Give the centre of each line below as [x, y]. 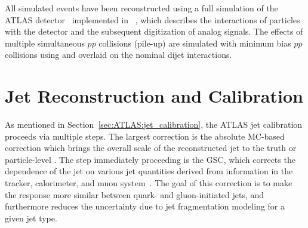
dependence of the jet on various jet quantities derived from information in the [149, 171]
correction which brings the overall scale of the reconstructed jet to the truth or [151, 148]
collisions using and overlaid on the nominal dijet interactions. [118, 55]
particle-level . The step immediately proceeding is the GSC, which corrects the [150, 159]
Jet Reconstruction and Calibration [154, 96]
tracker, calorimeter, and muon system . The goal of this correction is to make [149, 183]
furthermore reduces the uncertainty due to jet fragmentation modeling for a [145, 206]
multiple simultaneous [45, 43]
